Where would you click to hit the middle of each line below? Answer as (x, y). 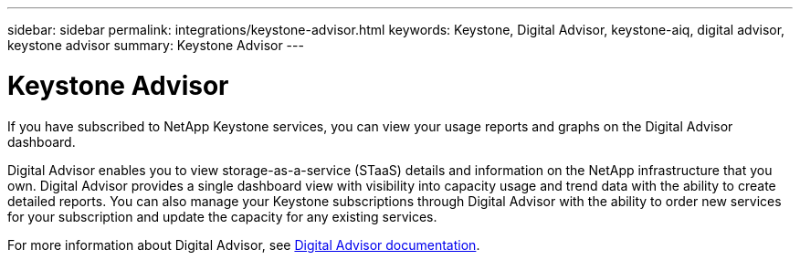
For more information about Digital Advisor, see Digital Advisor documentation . (244, 244)
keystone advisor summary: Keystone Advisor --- (156, 45)
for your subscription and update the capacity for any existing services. (222, 216)
